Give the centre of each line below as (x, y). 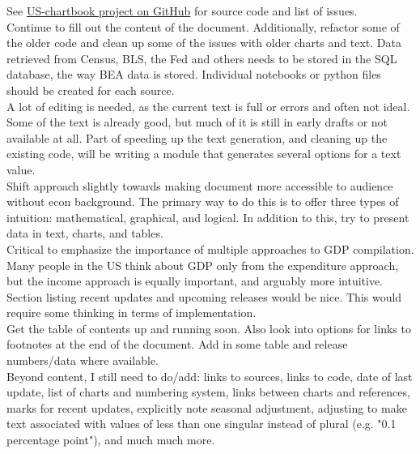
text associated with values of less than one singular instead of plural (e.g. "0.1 (202, 424)
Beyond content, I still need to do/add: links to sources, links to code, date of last (210, 376)
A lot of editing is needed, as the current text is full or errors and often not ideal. (208, 106)
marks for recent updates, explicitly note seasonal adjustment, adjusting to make (207, 407)
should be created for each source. (91, 90)
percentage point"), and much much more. (111, 440)
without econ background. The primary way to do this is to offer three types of (203, 201)
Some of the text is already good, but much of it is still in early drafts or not (197, 122)
